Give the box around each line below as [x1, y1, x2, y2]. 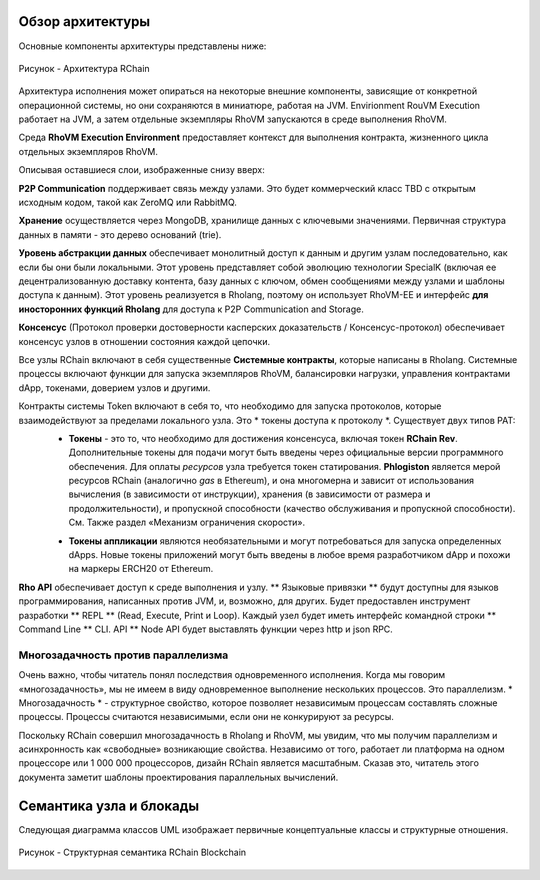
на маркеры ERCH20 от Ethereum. [68, 563, 214, 575]
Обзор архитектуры [18, 13, 151, 30]
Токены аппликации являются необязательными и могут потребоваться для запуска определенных [68, 535, 502, 547]
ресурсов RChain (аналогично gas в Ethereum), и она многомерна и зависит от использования [68, 475, 475, 487]
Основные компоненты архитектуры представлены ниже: [18, 40, 267, 52]
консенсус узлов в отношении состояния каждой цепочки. [18, 335, 271, 347]
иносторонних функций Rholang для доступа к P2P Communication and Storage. [18, 303, 365, 315]
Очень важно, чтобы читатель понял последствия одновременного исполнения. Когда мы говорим [18, 669, 446, 681]
